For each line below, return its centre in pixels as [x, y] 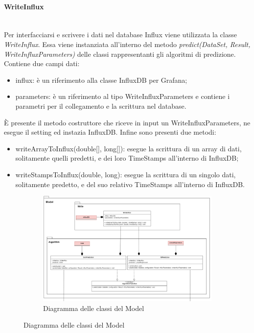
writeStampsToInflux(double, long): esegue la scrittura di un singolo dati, [126, 174]
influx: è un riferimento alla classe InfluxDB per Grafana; [101, 80]
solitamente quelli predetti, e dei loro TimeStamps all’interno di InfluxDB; [127, 158]
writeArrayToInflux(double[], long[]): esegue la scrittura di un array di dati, [128, 148]
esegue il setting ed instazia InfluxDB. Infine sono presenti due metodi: [110, 132]
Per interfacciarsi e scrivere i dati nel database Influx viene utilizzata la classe [120, 35]
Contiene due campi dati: [42, 63]
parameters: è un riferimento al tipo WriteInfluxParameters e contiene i [123, 96]
